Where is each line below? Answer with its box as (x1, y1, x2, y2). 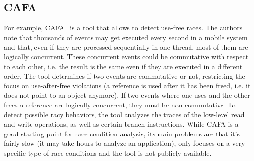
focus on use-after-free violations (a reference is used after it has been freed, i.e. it (4, 80, 251, 90)
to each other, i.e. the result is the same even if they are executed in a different (4, 61, 243, 71)
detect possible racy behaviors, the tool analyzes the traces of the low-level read (4, 109, 245, 119)
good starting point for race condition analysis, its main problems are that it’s (4, 128, 240, 138)
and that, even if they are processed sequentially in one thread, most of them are (4, 42, 248, 52)
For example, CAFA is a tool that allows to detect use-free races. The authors (4, 23, 243, 33)
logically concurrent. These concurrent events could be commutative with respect (4, 51, 249, 61)
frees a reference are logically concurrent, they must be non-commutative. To (4, 99, 236, 109)
